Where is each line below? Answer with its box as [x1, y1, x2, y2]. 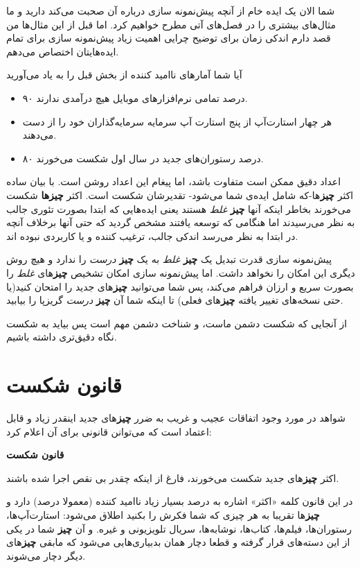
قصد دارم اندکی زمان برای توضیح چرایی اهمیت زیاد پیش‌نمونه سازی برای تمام [6, 31, 331, 45]
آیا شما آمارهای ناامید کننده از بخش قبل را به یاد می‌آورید [6, 67, 242, 82]
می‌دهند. [22, 128, 57, 142]
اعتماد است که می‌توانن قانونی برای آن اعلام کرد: [6, 424, 212, 438]
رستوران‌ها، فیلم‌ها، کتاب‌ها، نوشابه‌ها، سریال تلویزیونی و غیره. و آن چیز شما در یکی [6, 521, 352, 535]
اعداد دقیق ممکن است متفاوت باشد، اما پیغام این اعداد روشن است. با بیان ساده [6, 174, 341, 189]
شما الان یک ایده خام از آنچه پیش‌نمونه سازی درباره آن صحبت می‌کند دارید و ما [6, 3, 335, 17]
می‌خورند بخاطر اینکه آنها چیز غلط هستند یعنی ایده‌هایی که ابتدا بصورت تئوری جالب [6, 201, 351, 216]
